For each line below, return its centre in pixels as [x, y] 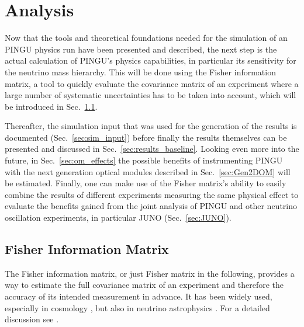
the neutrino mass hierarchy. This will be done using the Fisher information [140, 72]
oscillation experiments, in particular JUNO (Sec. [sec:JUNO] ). [118, 218]
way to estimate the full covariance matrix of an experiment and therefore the [144, 285]
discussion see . [32, 319]
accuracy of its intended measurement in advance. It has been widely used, [139, 296]
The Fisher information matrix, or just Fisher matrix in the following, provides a [150, 273]
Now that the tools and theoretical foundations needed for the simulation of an [146, 38]
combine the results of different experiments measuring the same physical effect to [152, 194]
